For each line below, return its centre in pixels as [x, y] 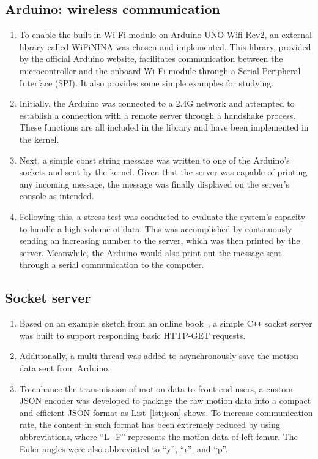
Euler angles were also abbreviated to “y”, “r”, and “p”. [124, 448]
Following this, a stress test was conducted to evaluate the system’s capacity [162, 216]
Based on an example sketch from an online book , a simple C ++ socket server [166, 323]
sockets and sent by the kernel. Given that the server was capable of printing [163, 172]
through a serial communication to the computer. [112, 264]
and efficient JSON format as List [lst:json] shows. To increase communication [166, 412]
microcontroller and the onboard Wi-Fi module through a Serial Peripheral [160, 70]
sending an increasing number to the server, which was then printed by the [160, 241]
